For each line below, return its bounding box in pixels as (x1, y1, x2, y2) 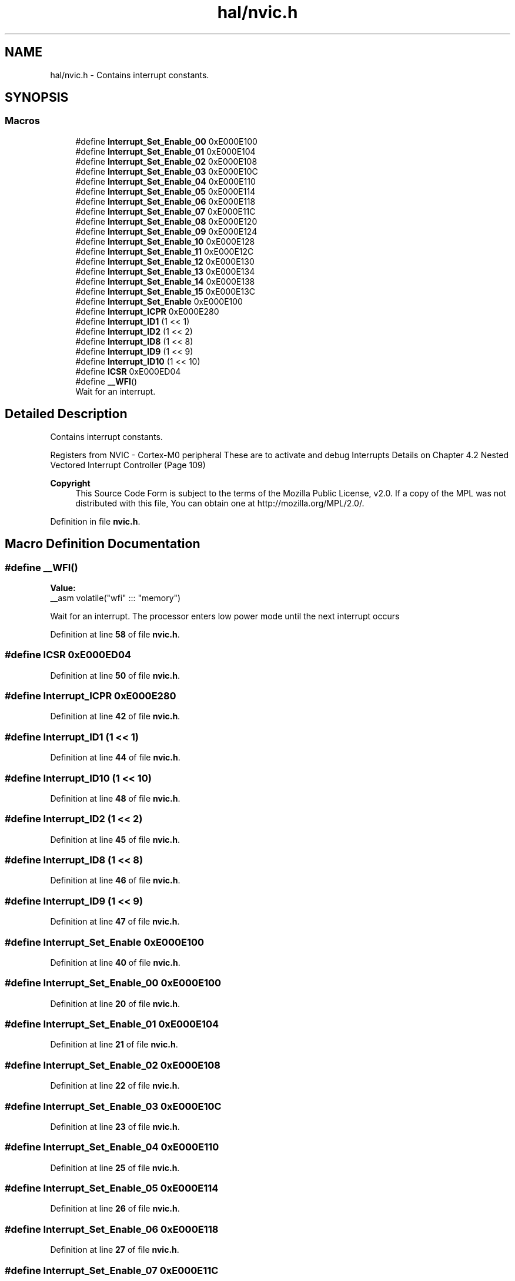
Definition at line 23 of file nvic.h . (50, 1121, 180, 1132)
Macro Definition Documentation (5, 536, 200, 552)
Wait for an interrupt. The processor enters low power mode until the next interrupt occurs (50, 611, 400, 621)
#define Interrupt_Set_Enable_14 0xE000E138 (75, 276, 255, 286)
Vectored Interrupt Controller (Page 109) (50, 459, 206, 470)
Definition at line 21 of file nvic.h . (50, 1039, 178, 1050)
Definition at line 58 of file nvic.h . (50, 629, 180, 639)
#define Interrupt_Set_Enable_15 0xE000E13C (75, 286, 256, 296)
